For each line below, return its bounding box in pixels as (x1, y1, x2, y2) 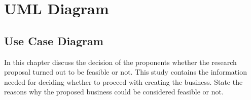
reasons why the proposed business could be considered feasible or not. (4, 86, 224, 97)
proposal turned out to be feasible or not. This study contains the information (4, 66, 247, 77)
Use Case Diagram (4, 32, 103, 48)
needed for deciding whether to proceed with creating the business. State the (4, 76, 243, 87)
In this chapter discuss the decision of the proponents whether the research (4, 56, 237, 67)
